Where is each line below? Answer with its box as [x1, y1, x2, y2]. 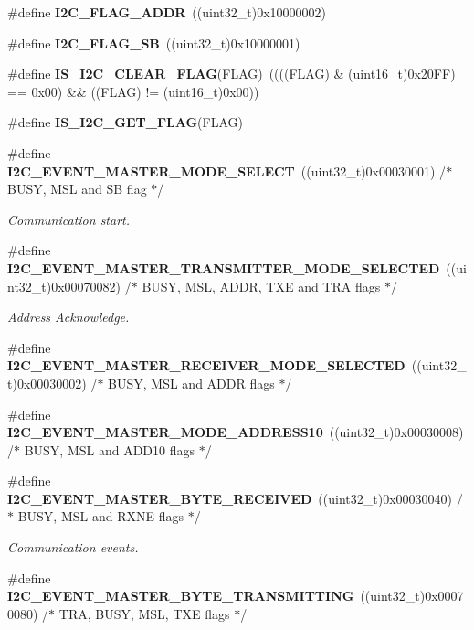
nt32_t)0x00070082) [7, 276, 121, 295]
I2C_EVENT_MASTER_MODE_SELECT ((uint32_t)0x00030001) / [7, 161, 447, 180]
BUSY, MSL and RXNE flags [17, 507, 184, 526]
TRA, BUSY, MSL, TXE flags [58, 603, 230, 623]
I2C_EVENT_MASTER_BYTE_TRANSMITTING [7, 586, 354, 605]
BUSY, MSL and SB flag [7, 179, 147, 198]
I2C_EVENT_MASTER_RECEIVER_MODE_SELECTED [7, 356, 406, 375]
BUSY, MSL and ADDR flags [108, 373, 275, 392]
